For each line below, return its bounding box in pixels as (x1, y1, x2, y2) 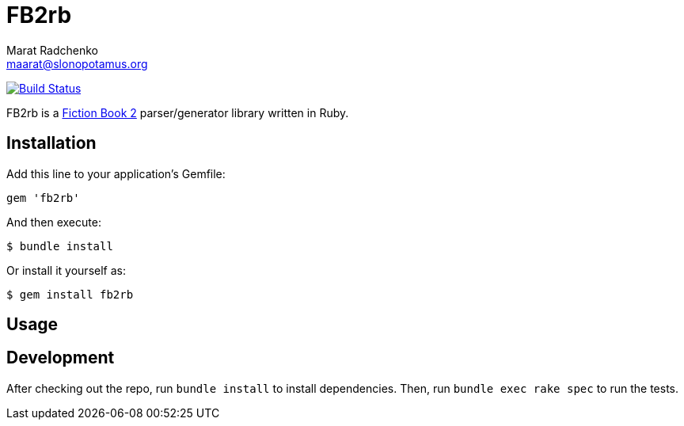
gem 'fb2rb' (6, 191, 80, 204)
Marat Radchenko (6, 43, 99, 57)
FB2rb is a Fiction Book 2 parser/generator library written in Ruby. (6, 105, 349, 120)
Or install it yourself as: (6, 263, 126, 277)
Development (6, 348, 115, 368)
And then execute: (6, 215, 101, 229)
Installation (6, 133, 97, 154)
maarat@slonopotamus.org (6, 56, 148, 70)
